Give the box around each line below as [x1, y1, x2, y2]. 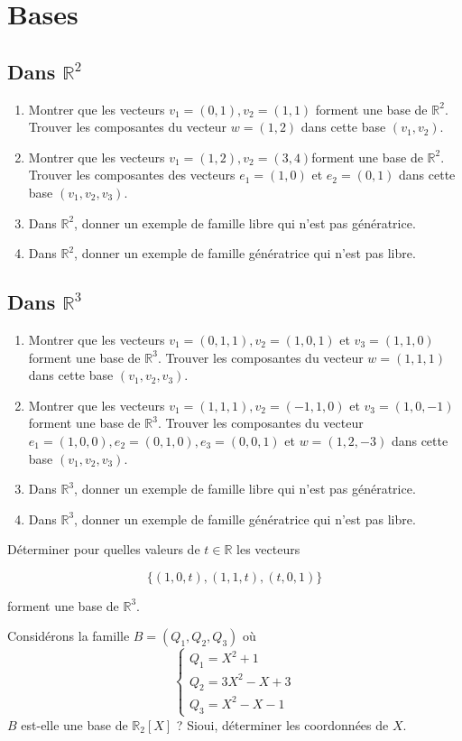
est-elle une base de [21, 715, 128, 734]
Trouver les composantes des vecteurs [28, 165, 236, 184]
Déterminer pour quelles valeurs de [7, 540, 200, 559]
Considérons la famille [7, 626, 130, 645]
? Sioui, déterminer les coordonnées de [176, 715, 389, 734]
